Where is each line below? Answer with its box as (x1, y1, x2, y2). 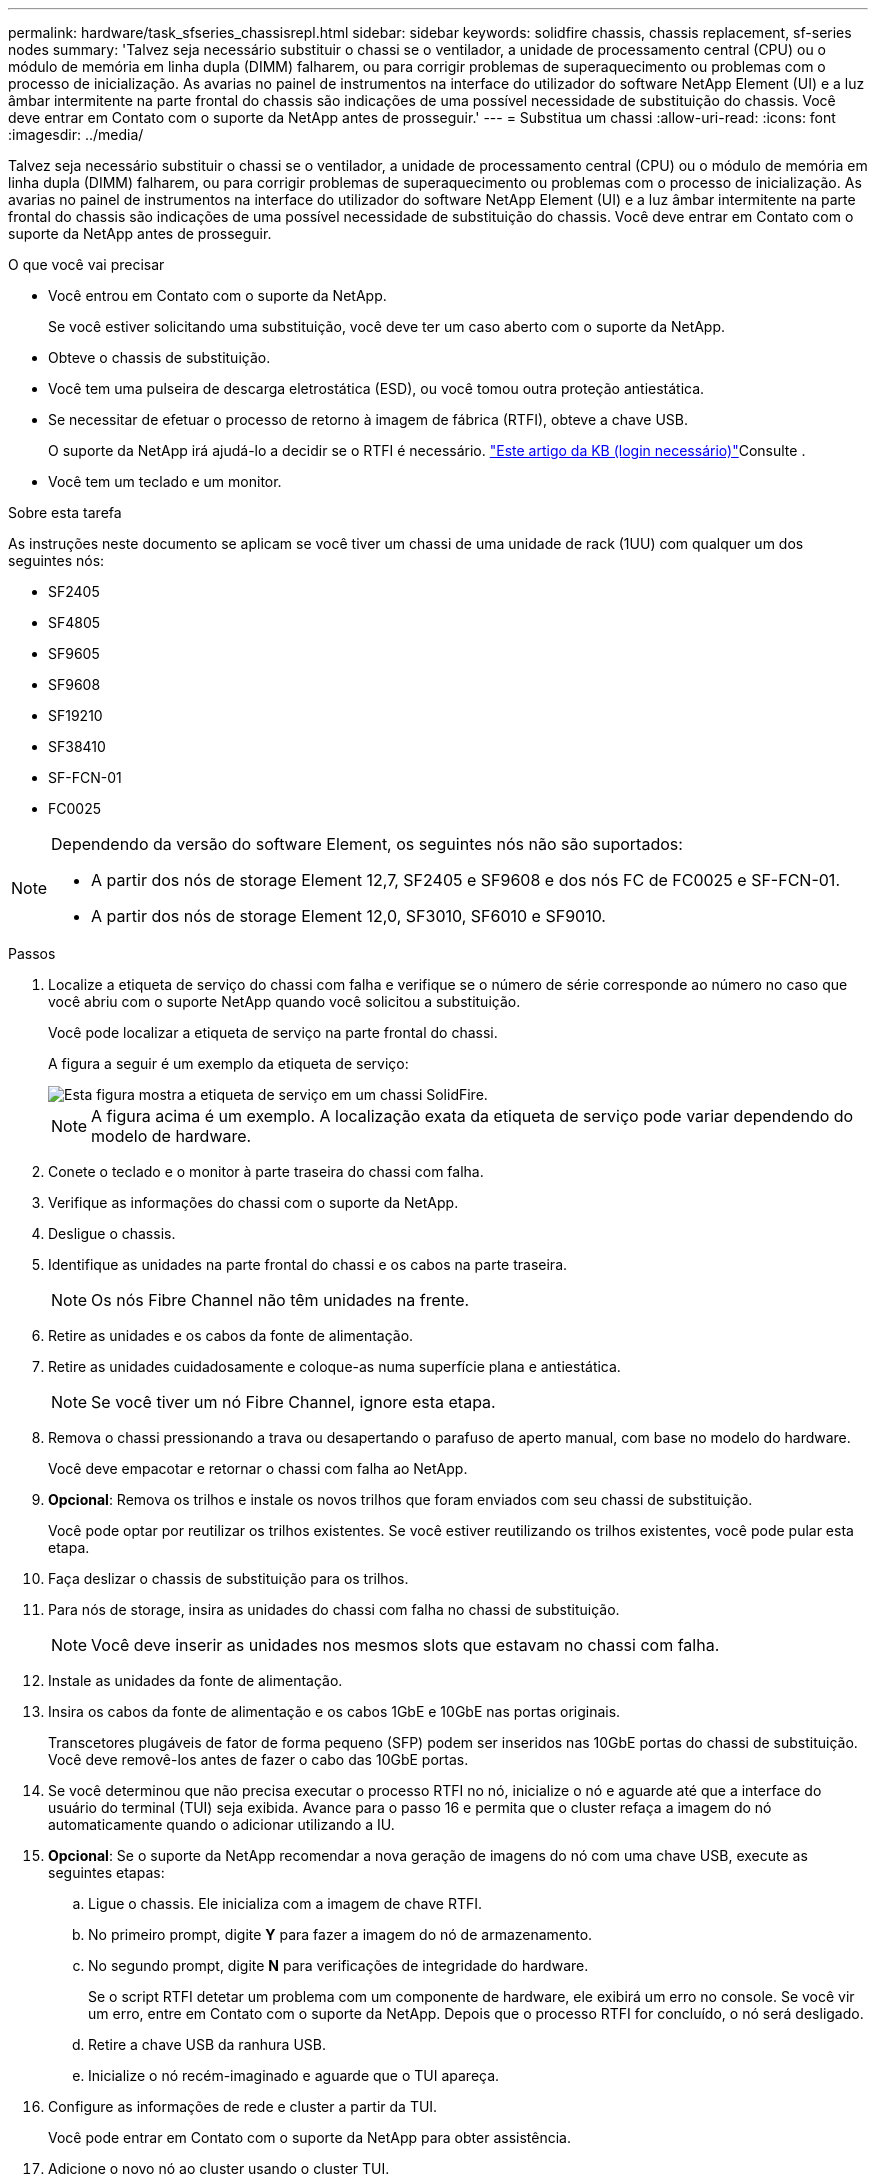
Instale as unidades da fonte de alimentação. (48, 1672, 343, 1689)
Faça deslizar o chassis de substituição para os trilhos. (48, 1570, 409, 1587)
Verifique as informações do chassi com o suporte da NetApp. (48, 1194, 459, 1211)
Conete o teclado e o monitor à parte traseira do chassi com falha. (48, 1163, 484, 1180)
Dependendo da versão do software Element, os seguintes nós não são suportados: (51, 834, 683, 854)
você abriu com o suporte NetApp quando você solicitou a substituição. (48, 993, 521, 1010)
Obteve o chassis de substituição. (48, 349, 271, 366)
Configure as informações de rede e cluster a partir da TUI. (48, 2098, 438, 2115)
